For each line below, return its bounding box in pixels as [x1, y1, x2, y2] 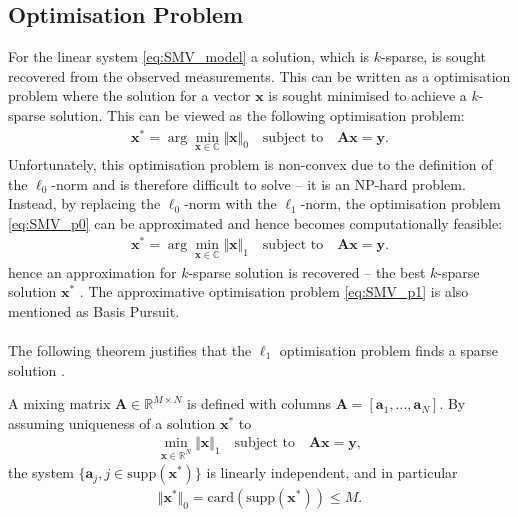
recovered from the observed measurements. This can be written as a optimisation [8, 65, 511, 86]
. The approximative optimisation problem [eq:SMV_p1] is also [79, 281, 469, 302]
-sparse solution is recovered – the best [188, 261, 426, 282]
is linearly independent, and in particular [206, 462, 458, 483]
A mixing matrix [8, 393, 111, 414]
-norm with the [184, 193, 277, 214]
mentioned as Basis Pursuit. [8, 300, 180, 321]
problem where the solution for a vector [8, 85, 251, 106]
